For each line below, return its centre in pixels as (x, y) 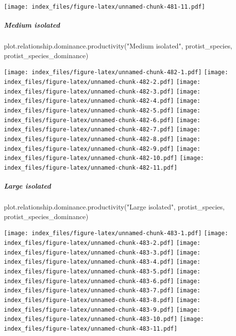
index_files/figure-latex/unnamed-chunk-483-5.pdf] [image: (102, 272)
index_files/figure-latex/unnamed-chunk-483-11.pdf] (91, 328)
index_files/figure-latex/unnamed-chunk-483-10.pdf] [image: (104, 319)
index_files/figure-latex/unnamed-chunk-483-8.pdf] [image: (102, 300)
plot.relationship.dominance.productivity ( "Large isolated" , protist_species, (114, 207)
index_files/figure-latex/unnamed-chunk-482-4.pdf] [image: (102, 101)
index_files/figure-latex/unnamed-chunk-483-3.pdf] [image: (102, 252)
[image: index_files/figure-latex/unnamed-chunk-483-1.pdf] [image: (116, 233)
